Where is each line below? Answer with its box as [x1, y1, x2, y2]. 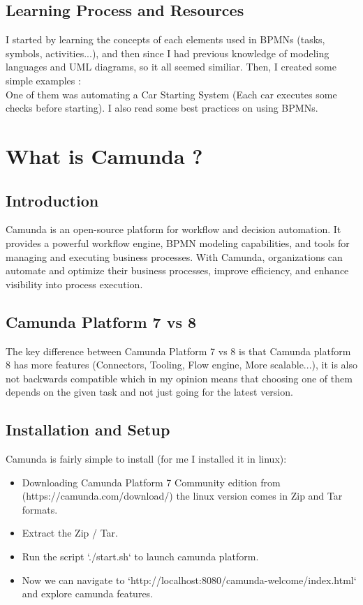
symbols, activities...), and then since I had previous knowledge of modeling [6, 45, 329, 60]
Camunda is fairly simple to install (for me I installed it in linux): [6, 451, 287, 466]
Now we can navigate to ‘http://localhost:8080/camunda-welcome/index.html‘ [22, 572, 357, 587]
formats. [22, 502, 58, 516]
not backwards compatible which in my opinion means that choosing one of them [6, 371, 353, 385]
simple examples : [6, 73, 81, 87]
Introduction [6, 189, 99, 211]
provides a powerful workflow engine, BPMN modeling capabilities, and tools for [6, 235, 350, 250]
